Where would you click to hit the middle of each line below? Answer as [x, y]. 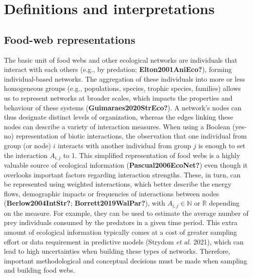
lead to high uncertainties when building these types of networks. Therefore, [117, 251]
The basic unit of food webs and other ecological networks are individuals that [121, 60]
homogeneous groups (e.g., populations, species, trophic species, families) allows [123, 88]
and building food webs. [40, 270]
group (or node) [27, 145]
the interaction [26, 155]
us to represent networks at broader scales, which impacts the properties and [118, 97]
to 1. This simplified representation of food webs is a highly [152, 155]
